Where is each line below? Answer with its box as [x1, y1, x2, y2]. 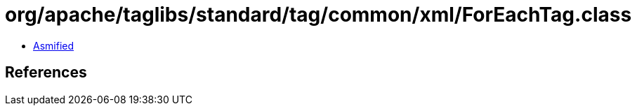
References [5, 64, 87, 82]
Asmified [33, 39, 74, 52]
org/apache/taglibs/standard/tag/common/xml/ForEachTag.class [5, 3, 632, 27]
